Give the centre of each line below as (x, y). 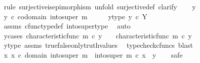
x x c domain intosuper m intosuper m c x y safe (93, 54)
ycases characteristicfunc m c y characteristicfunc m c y (98, 35)
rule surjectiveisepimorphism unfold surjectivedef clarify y (100, 6)
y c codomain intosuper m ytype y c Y (76, 16)
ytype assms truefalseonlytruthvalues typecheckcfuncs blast (98, 45)
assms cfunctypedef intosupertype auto (67, 26)
